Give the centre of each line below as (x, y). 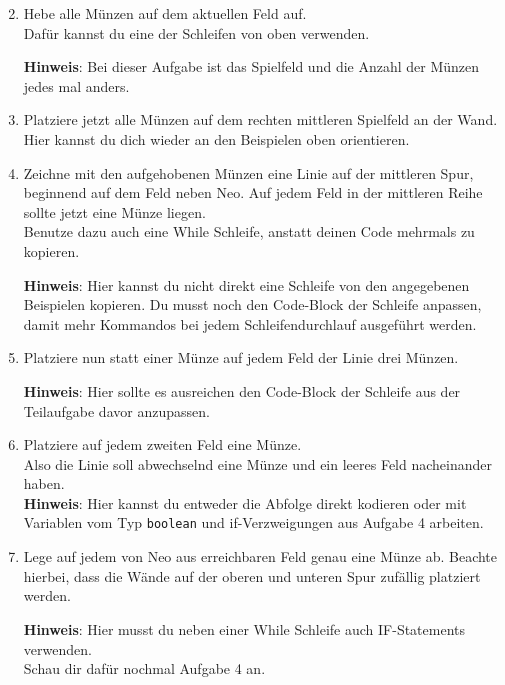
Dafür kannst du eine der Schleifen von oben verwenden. (196, 32)
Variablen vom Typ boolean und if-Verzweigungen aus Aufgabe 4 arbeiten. (253, 522)
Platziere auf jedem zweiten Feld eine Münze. (162, 444)
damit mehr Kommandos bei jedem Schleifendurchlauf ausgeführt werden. (250, 323)
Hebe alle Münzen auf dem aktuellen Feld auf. (165, 13)
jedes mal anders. (76, 85)
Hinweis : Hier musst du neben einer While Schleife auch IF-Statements (244, 628)
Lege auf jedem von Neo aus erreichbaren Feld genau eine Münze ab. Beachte (260, 556)
